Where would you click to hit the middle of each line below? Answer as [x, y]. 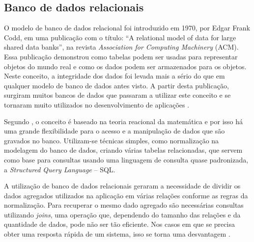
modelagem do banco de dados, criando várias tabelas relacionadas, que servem [123, 150]
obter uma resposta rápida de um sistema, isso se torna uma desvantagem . [117, 234]
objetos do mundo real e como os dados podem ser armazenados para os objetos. [125, 66]
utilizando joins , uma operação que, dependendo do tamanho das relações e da [122, 214]
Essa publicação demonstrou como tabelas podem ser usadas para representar [121, 56]
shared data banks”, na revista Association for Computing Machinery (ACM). [121, 47]
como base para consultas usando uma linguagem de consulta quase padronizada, [126, 159]
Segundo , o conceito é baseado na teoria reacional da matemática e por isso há [124, 121]
